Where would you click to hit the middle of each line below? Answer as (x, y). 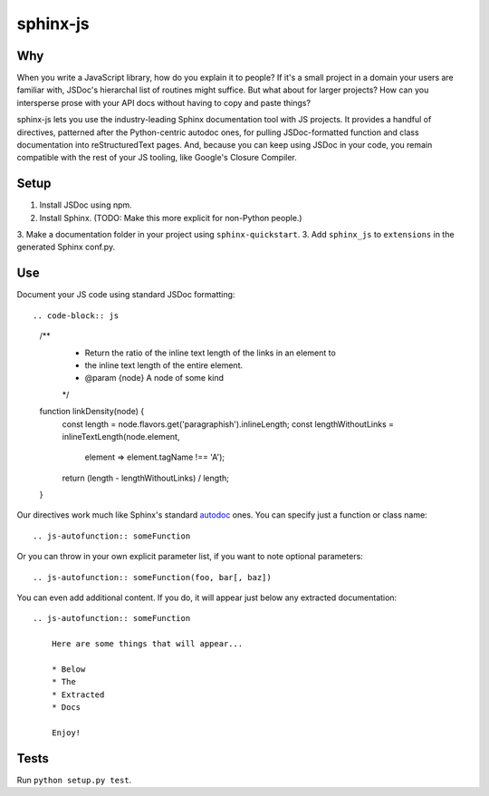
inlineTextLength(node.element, (121, 436)
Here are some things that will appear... (147, 644)
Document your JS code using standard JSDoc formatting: (126, 295)
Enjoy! (66, 733)
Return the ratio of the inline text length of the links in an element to (211, 353)
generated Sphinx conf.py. (66, 247)
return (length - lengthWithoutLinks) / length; (146, 478)
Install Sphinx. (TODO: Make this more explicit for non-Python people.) (171, 218)
